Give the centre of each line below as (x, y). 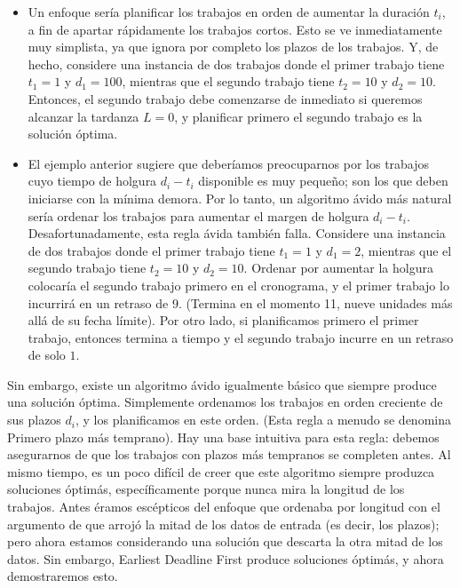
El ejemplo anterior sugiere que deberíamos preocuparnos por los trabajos (229, 163)
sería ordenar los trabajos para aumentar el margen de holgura (198, 215)
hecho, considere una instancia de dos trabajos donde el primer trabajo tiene (236, 64)
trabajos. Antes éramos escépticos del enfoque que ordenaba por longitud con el (224, 507)
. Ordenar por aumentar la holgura (338, 268)
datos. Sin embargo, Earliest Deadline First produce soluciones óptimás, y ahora (226, 558)
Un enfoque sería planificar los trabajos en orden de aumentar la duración (229, 12)
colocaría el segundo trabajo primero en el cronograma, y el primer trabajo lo (238, 285)
